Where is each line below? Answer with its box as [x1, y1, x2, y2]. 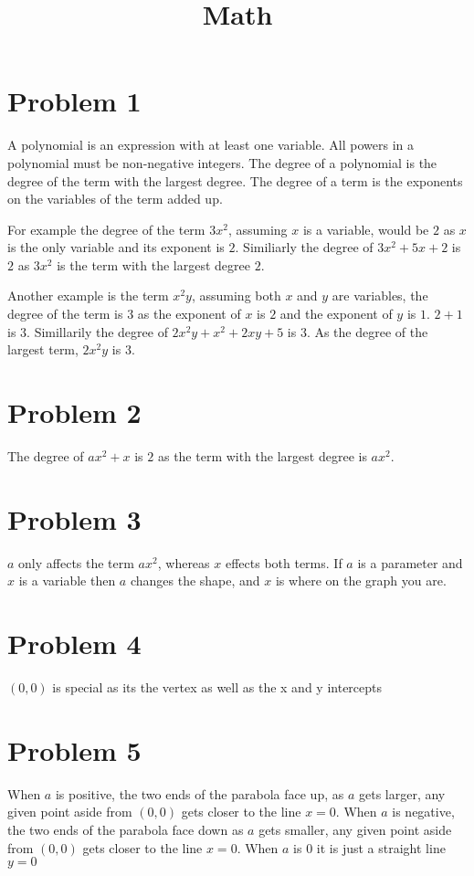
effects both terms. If [225, 553, 342, 572]
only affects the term [18, 553, 134, 572]
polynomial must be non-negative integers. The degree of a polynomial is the [7, 153, 437, 172]
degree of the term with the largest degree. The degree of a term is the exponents [7, 171, 463, 190]
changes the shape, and [130, 571, 260, 590]
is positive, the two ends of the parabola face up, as [55, 784, 344, 803]
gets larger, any [358, 784, 446, 803]
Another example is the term [7, 286, 169, 305]
